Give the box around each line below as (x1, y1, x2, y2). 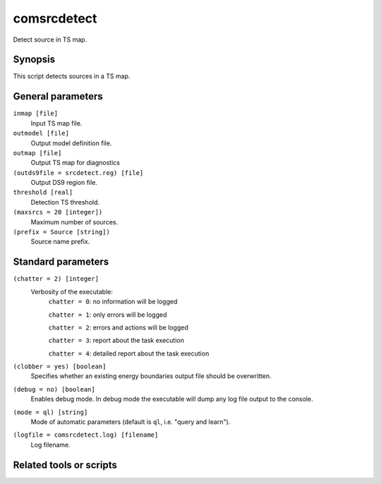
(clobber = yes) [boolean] (13, 363, 107, 370)
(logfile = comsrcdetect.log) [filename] (13, 431, 159, 439)
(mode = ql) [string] (13, 408, 88, 416)
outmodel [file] (13, 129, 70, 138)
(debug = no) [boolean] (13, 385, 95, 393)
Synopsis (13, 54, 56, 66)
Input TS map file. (30, 119, 83, 127)
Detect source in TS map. (13, 35, 87, 44)
